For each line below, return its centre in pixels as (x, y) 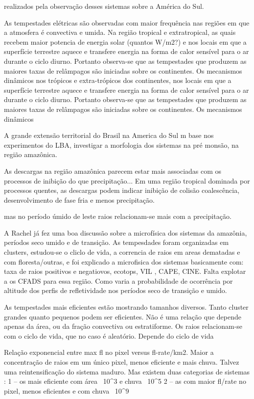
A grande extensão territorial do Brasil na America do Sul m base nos (109, 135)
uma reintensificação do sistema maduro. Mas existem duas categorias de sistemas (127, 371)
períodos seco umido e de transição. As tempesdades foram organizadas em (116, 242)
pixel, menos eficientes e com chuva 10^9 (67, 390)
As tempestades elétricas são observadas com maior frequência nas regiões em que (127, 22)
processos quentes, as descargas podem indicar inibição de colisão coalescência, (122, 190)
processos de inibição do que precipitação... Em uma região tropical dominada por (127, 180)
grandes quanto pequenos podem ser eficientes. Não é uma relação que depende (123, 316)
